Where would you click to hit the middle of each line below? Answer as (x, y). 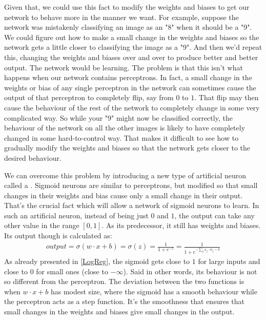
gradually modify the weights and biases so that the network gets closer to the (127, 148)
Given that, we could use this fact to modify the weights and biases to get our (127, 7)
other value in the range (42, 225)
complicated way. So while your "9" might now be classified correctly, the (118, 117)
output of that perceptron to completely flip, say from (89, 97)
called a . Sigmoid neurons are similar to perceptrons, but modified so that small (131, 185)
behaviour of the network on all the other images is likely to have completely (125, 128)
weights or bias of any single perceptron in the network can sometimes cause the (130, 87)
